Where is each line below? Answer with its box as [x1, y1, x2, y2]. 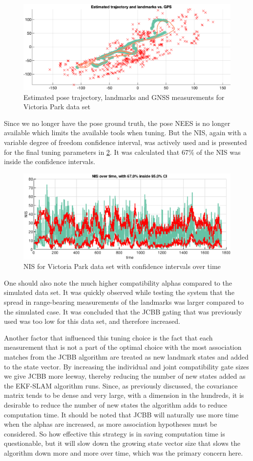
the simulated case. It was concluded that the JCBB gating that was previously [4, 306, 242, 316]
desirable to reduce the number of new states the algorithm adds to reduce [4, 400, 228, 410]
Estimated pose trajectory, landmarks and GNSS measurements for [23, 92, 225, 102]
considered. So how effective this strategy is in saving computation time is [4, 428, 225, 438]
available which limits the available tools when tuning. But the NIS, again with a [4, 127, 247, 138]
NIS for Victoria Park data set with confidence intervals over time [23, 261, 221, 271]
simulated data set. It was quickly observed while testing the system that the [4, 287, 234, 297]
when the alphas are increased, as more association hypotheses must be [4, 419, 217, 429]
